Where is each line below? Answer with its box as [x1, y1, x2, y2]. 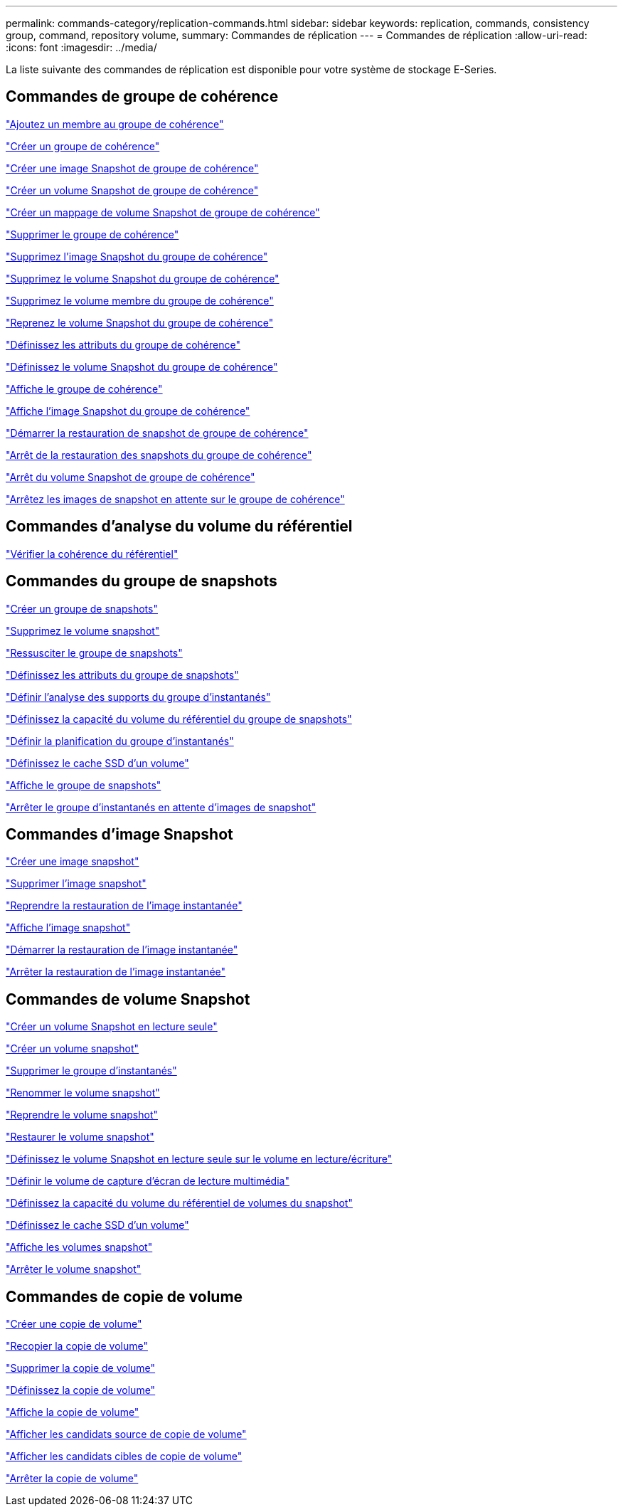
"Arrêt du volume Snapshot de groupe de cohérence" [6, 470, 255, 483]
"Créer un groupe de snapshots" [6, 602, 158, 615]
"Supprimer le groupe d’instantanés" [6, 1064, 177, 1077]
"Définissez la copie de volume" [6, 1384, 156, 1397]
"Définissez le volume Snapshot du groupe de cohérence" [6, 360, 278, 373]
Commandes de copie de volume [6, 1287, 243, 1306]
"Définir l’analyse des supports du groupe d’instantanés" [6, 690, 271, 703]
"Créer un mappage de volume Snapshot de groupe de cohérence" [6, 206, 320, 218]
